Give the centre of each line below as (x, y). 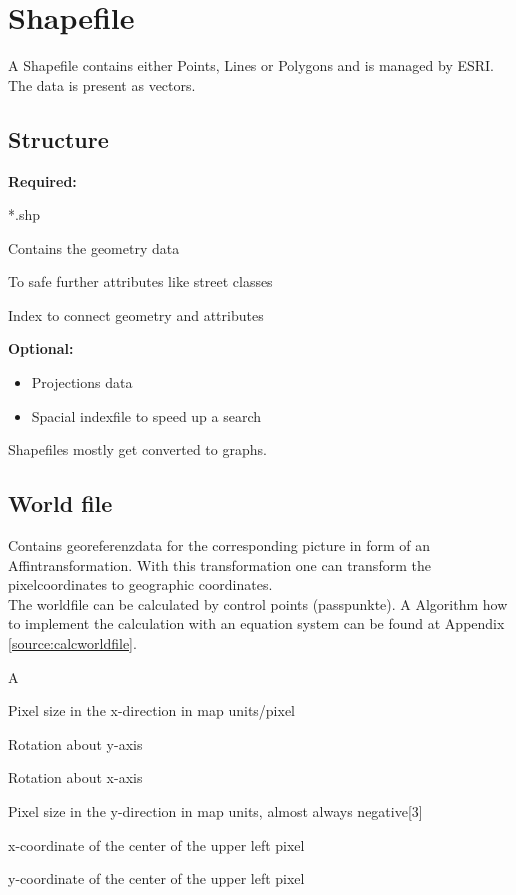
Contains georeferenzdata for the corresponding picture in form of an (219, 545)
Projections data (82, 382)
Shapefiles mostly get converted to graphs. (137, 449)
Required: (42, 180)
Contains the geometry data (94, 247)
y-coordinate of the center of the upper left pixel (156, 878)
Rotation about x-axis (75, 777)
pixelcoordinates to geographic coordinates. (140, 584)
